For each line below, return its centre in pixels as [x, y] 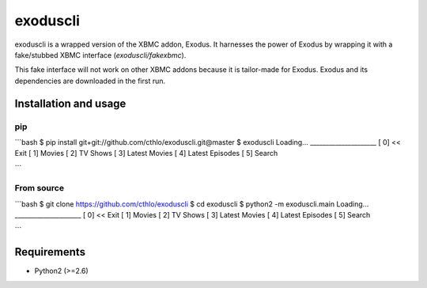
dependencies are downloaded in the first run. [90, 81]
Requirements [50, 252]
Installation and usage [70, 103]
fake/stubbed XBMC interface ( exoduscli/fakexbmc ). [100, 55]
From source [40, 188]
